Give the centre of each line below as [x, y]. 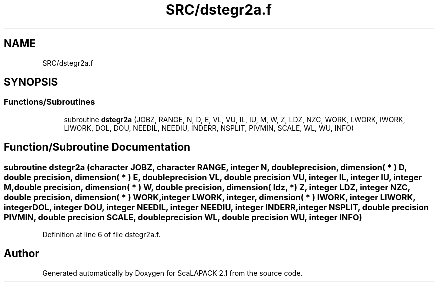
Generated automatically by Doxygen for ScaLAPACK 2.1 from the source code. [173, 273]
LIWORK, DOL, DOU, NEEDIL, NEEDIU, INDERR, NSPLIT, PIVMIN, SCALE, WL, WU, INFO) [209, 128]
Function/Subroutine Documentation [97, 147]
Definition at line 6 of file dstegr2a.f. [102, 235]
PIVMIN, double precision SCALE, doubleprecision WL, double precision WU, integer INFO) [183, 217]
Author [22, 254]
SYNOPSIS [31, 82]
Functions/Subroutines [50, 102]
